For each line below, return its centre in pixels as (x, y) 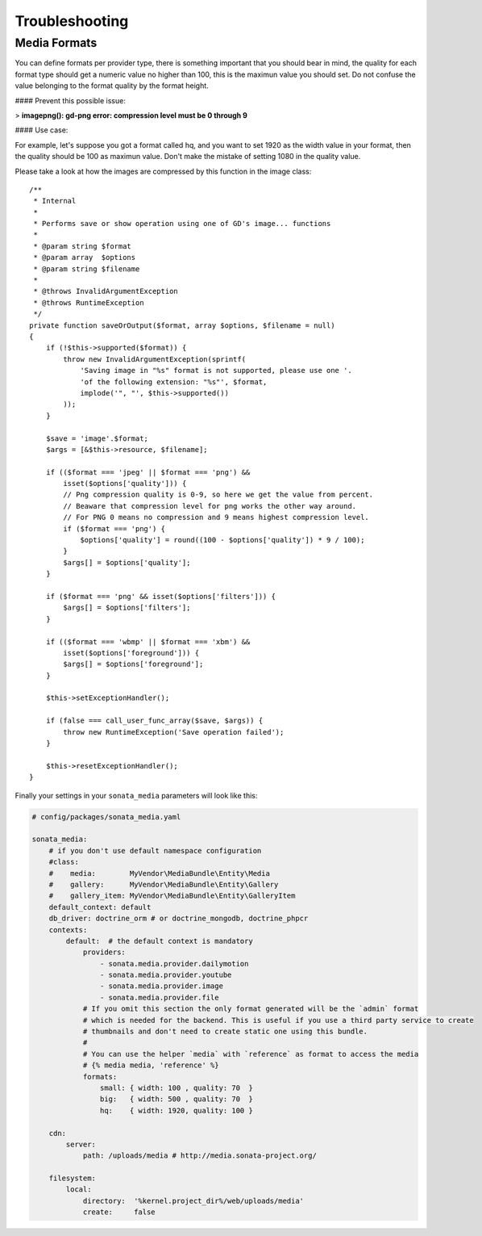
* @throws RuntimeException (89, 302)
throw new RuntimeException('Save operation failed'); (174, 732)
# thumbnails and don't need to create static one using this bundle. (225, 1032)
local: (79, 1190)
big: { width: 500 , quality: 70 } (176, 1099)
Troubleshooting (72, 21)
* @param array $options (85, 258)
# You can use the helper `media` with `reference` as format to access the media (251, 1054)
